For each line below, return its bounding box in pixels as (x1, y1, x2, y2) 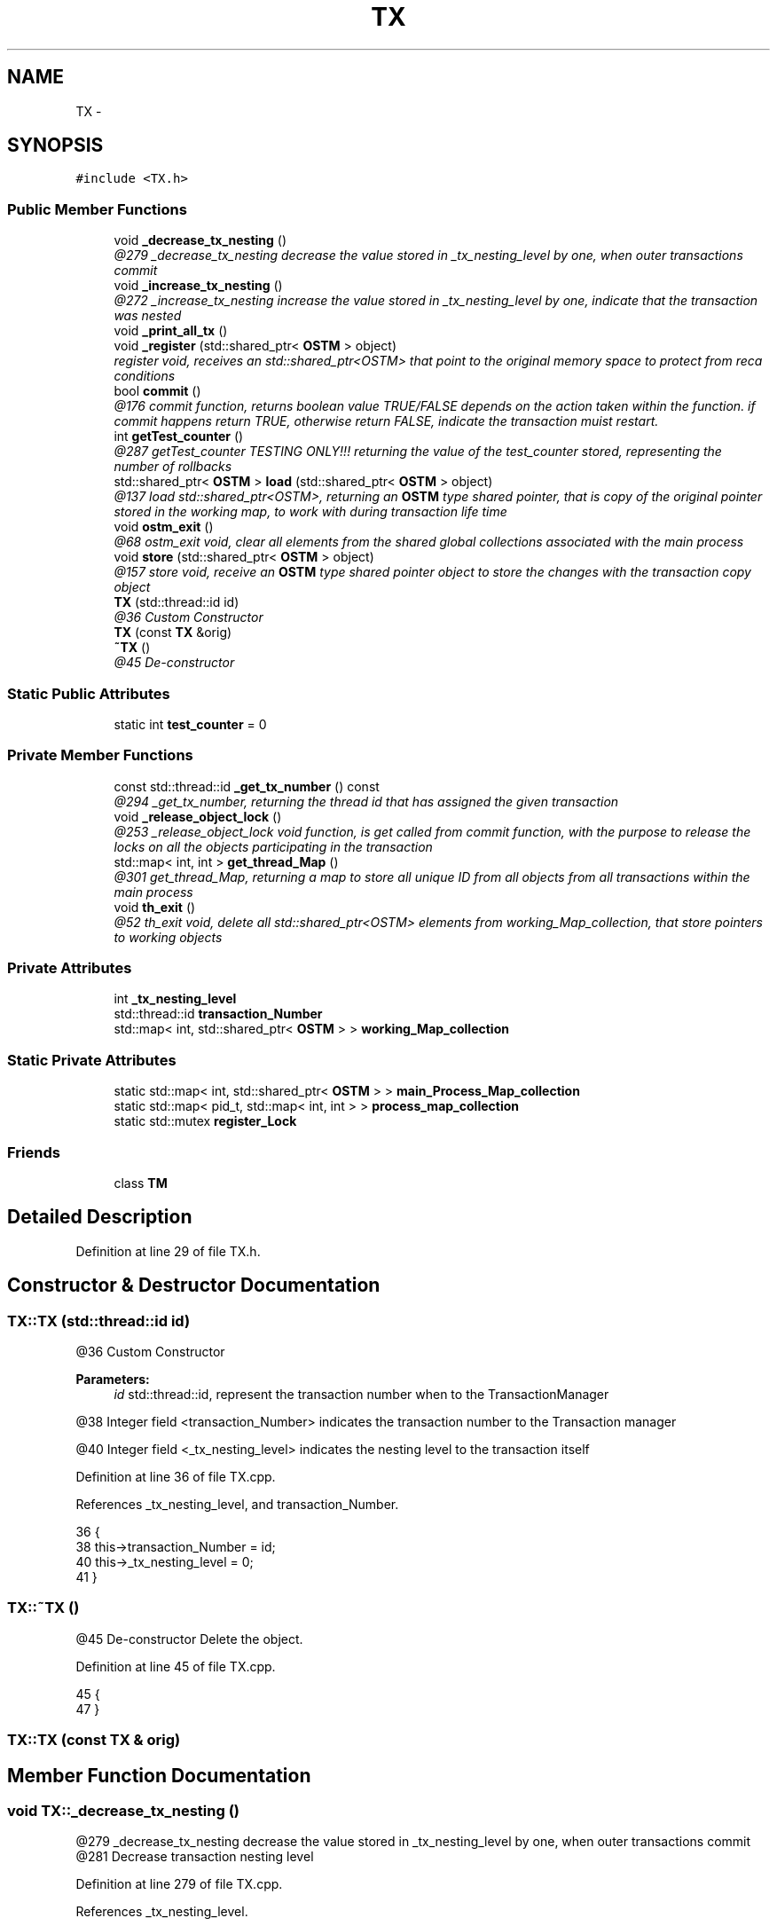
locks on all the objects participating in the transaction (114, 838, 433, 854)
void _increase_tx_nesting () (114, 278, 283, 294)
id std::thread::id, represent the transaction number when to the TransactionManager (114, 1387, 609, 1402)
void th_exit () (114, 899, 196, 915)
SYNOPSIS (7, 134, 104, 157)
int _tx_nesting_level (114, 991, 237, 1007)
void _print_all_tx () (114, 323, 228, 339)
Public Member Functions (7, 200, 187, 218)
